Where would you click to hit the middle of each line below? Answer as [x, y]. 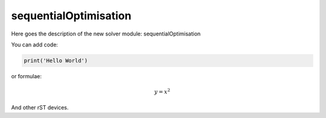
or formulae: [27, 76]
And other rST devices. [40, 108]
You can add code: [35, 45]
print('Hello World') [56, 61]
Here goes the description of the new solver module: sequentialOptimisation [106, 34]
